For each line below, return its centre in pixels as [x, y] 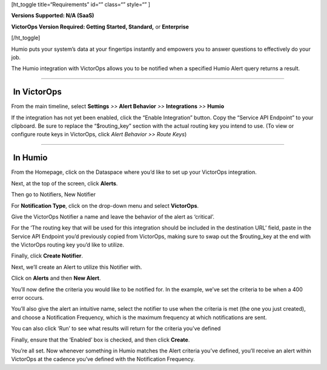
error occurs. [28, 298]
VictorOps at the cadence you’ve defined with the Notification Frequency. [103, 359]
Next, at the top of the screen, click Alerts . [64, 183]
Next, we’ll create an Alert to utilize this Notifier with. [77, 267]
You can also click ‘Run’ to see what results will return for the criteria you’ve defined [116, 329]
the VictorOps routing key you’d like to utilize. [68, 245]
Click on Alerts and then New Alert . [56, 278]
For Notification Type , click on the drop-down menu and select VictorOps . [105, 205]
